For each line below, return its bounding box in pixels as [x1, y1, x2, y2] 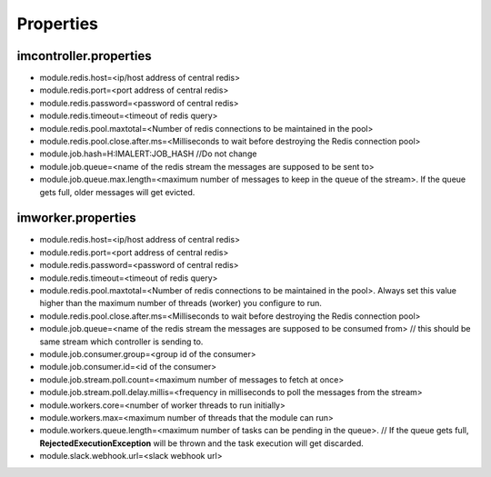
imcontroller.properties [16, 48, 152, 64]
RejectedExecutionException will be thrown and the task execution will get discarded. [39, 437, 364, 449]
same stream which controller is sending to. [39, 336, 204, 347]
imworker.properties [16, 210, 136, 226]
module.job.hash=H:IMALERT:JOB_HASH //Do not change [39, 148, 257, 159]
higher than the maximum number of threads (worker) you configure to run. [39, 298, 323, 309]
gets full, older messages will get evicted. [39, 186, 195, 197]
